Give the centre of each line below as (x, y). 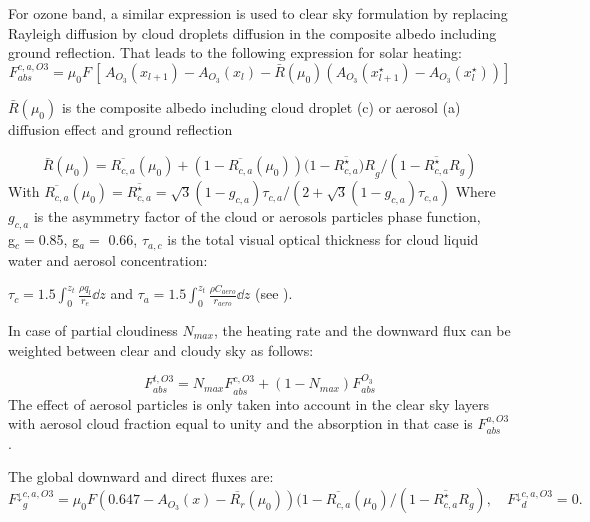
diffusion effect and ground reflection (120, 128)
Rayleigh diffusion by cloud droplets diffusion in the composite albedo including (252, 32)
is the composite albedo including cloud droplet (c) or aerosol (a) (261, 106)
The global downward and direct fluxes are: (141, 476)
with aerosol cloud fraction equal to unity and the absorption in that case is (240, 423)
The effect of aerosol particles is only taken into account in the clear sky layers (249, 403)
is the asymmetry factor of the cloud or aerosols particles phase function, (257, 216)
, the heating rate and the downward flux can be (362, 330)
